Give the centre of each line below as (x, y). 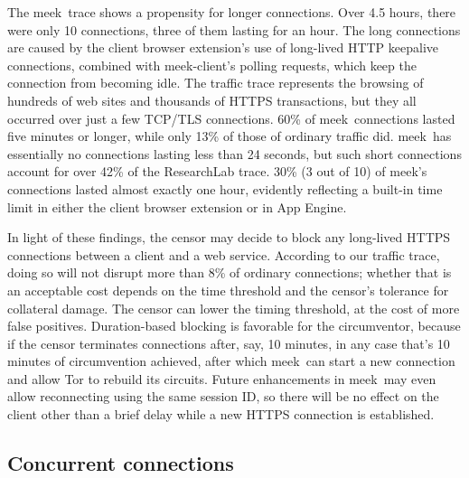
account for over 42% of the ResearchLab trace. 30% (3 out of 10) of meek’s (217, 171)
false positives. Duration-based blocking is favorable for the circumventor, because (234, 326)
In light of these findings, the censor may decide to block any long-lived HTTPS (229, 237)
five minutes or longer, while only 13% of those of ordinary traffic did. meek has (230, 136)
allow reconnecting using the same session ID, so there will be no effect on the (223, 396)
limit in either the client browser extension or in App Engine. (177, 206)
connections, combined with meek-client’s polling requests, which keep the (212, 65)
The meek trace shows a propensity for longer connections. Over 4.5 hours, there (232, 12)
